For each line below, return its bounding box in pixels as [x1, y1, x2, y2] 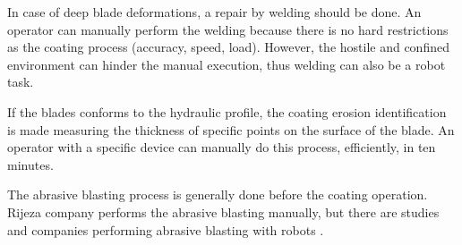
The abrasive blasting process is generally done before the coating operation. [7, 185, 428, 204]
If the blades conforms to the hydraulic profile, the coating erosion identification [7, 102, 447, 121]
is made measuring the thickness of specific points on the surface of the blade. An [7, 120, 455, 139]
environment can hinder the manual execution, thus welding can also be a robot [7, 55, 446, 73]
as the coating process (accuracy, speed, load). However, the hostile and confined [7, 38, 449, 56]
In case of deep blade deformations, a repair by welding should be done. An [7, 3, 422, 21]
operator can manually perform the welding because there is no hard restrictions [7, 20, 449, 38]
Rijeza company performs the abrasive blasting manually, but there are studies [7, 202, 440, 221]
